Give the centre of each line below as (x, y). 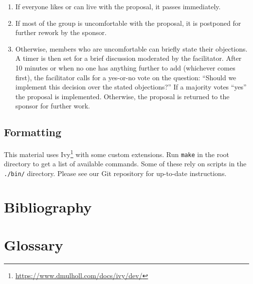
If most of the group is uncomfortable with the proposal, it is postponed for (128, 23)
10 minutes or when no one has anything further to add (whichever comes (125, 67)
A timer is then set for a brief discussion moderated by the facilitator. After (128, 58)
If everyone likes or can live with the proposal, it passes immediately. (118, 6)
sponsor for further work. (53, 106)
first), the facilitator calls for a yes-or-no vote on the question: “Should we (126, 77)
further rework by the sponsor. (61, 32)
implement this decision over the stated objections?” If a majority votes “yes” (131, 87)
